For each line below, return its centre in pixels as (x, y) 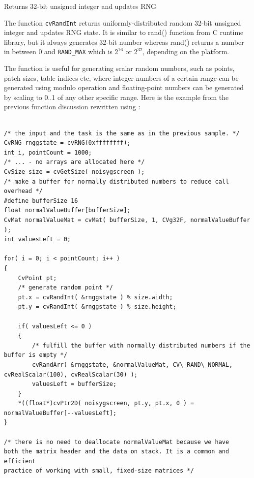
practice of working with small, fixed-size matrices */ (99, 471)
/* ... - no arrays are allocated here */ (74, 162)
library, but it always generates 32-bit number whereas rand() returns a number (124, 42)
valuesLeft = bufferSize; (74, 384)
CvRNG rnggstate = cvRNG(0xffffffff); (67, 143)
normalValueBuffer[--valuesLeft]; (60, 413)
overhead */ (23, 191)
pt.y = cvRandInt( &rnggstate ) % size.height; (97, 307)
